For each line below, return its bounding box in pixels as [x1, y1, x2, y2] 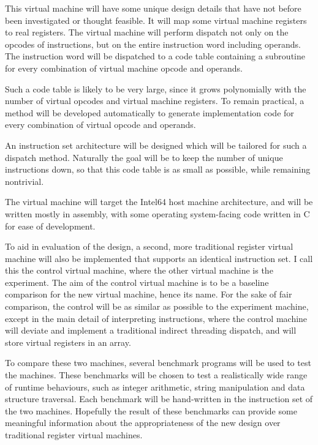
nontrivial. [5, 174, 44, 187]
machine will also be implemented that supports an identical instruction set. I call [5, 252, 313, 264]
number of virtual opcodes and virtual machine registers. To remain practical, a [5, 94, 305, 107]
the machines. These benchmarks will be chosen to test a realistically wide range [5, 368, 308, 381]
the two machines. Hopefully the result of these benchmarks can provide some [5, 404, 297, 417]
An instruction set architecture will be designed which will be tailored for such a [5, 138, 307, 151]
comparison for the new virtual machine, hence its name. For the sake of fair [5, 288, 292, 301]
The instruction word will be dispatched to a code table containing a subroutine [5, 50, 305, 62]
